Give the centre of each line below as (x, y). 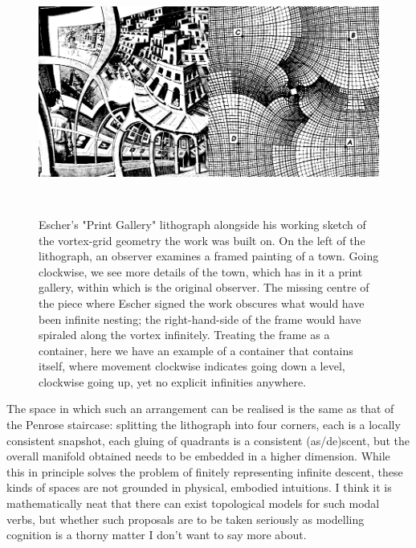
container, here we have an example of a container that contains (196, 350)
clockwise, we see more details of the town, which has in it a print (201, 271)
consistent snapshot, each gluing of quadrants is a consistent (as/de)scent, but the (208, 440)
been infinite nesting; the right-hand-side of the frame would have (200, 319)
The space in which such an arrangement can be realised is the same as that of (200, 409)
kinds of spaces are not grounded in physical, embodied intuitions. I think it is (199, 487)
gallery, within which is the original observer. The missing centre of (204, 287)
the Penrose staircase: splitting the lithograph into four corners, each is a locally (204, 425)
